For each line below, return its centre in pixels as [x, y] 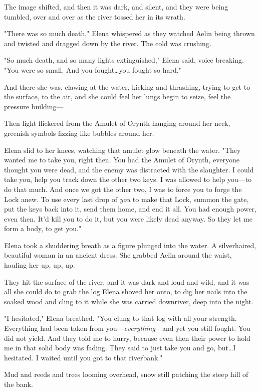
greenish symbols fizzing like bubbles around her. [79, 133]
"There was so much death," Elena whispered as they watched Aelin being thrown [129, 33]
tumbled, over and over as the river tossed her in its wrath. [95, 16]
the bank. [19, 384]
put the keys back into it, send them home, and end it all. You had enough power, [130, 209]
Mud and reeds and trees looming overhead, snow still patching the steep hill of [126, 374]
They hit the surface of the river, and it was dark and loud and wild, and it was [127, 281]
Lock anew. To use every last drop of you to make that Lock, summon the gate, [126, 199]
